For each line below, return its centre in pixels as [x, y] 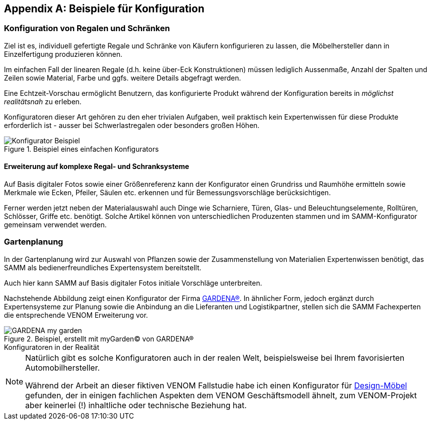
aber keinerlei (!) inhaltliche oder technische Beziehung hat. [136, 405]
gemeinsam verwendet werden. [55, 225]
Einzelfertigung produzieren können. [63, 54]
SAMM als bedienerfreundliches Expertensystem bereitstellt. [103, 267]
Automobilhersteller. [63, 367]
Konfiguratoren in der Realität [52, 347]
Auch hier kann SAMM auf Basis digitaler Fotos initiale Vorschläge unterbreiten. [133, 283]
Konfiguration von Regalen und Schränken [87, 28]
